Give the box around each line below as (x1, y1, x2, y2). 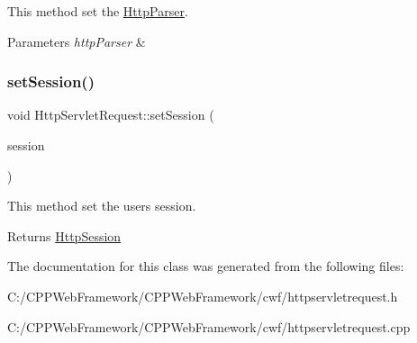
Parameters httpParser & (7, 32, 146, 50)
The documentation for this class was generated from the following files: (7, 257, 404, 275)
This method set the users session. (7, 196, 196, 215)
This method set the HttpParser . (7, 2, 188, 20)
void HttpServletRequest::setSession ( (7, 105, 214, 124)
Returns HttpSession (7, 226, 122, 245)
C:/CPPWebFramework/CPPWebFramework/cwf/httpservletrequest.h (7, 286, 398, 305)
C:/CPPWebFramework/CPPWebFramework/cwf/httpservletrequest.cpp (7, 317, 411, 336)
